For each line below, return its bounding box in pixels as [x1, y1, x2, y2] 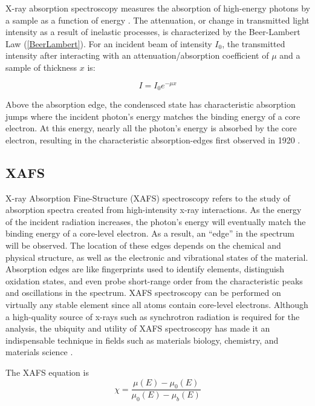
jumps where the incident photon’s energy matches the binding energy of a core [5, 110, 300, 122]
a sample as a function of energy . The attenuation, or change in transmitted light [5, 13, 310, 26]
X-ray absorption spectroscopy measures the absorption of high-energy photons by [5, 2, 311, 14]
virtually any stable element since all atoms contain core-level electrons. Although [5, 298, 308, 311]
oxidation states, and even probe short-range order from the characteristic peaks [5, 274, 303, 287]
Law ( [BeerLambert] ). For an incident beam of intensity [5, 37, 212, 50]
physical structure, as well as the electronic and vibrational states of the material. [5, 250, 308, 263]
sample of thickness [5, 61, 77, 73]
